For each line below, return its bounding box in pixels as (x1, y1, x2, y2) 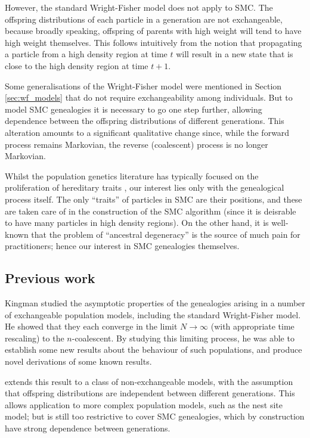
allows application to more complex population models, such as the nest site (5, 398, 283, 411)
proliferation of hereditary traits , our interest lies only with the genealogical (5, 181, 284, 194)
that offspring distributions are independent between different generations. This (5, 387, 295, 399)
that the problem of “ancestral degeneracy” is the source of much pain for (31, 228, 300, 240)
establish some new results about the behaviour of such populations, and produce (5, 343, 302, 356)
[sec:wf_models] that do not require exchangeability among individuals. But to (5, 91, 293, 104)
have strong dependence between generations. (5, 422, 170, 434)
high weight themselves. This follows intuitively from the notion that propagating (5, 36, 302, 48)
